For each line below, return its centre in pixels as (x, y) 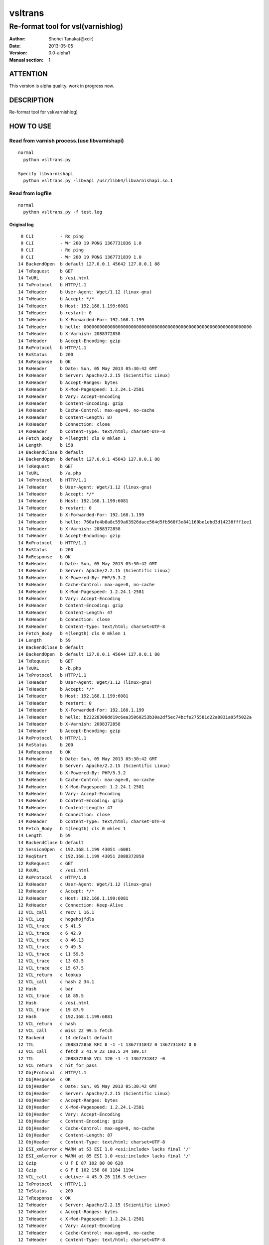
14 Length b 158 (46, 445)
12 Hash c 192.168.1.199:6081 (66, 1017)
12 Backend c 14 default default (66, 1038)
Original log (22, 225)
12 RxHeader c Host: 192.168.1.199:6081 (73, 898)
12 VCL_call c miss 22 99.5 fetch (66, 1031)
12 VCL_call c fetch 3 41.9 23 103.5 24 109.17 (82, 1052)
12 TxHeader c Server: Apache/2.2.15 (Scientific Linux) (94, 1205)
